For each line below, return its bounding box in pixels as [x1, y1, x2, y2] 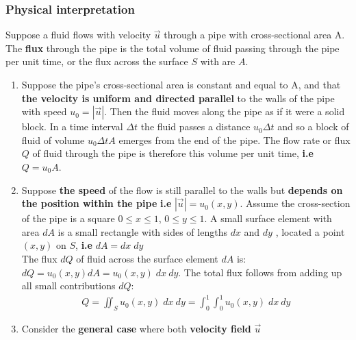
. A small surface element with [204, 211, 332, 226]
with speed [21, 104, 67, 119]
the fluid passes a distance [140, 119, 251, 134]
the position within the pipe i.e [21, 196, 172, 210]
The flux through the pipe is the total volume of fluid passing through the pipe [5, 40, 340, 55]
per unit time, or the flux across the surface [5, 54, 188, 69]
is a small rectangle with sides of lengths [58, 224, 227, 239]
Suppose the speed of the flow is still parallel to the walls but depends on [21, 182, 343, 197]
